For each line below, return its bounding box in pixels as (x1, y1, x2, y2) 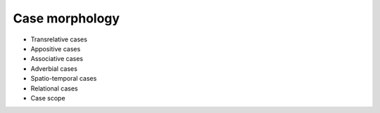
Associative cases (30, 55, 84, 63)
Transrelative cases (30, 35, 88, 44)
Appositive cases (30, 44, 81, 53)
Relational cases (30, 84, 78, 93)
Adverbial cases (30, 64, 77, 73)
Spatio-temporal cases (30, 74, 97, 83)
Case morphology (13, 11, 120, 26)
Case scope (30, 93, 66, 102)
